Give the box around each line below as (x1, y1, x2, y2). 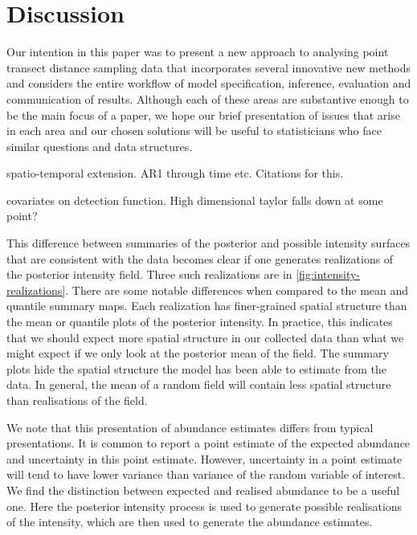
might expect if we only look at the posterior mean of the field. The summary (6, 345, 389, 361)
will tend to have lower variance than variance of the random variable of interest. (6, 466, 406, 483)
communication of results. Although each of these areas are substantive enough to (6, 90, 409, 107)
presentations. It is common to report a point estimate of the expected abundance (6, 435, 411, 451)
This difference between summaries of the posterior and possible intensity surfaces (6, 235, 411, 251)
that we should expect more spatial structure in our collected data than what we (6, 329, 404, 345)
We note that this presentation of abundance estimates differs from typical (6, 419, 374, 435)
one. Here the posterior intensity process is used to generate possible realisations (6, 497, 403, 514)
